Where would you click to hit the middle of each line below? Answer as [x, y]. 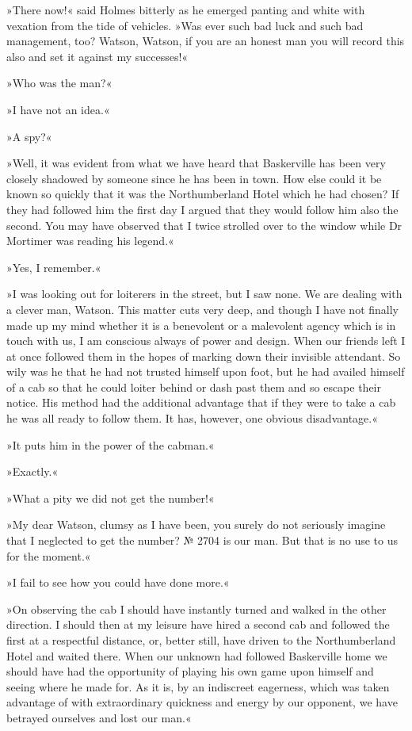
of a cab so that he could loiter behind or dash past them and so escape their [194, 387]
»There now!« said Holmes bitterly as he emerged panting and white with [186, 10]
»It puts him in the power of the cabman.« [111, 444]
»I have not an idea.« [58, 109]
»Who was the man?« [59, 83]
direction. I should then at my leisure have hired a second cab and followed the [198, 624]
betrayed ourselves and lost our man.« [99, 717]
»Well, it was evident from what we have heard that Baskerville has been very [196, 163]
